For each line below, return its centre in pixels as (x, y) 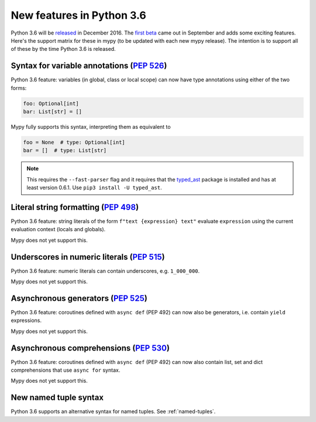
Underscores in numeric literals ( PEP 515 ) (88, 257)
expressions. (26, 320)
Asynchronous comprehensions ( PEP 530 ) (90, 348)
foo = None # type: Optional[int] (74, 142)
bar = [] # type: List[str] (65, 150)
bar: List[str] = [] (52, 111)
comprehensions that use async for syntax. (66, 370)
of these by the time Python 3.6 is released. (63, 49)
